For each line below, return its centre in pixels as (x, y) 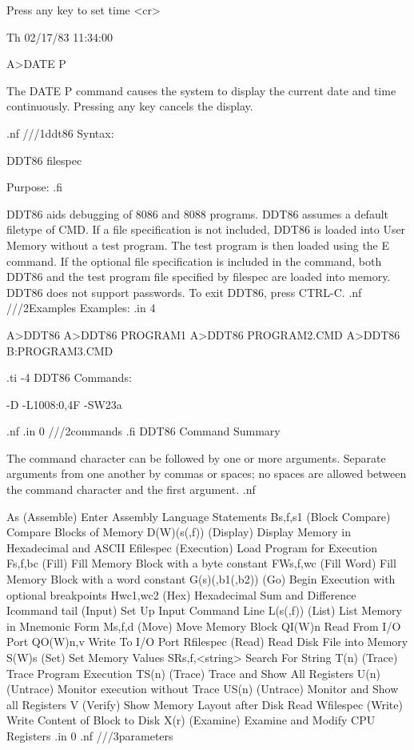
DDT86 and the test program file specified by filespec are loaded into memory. (199, 277)
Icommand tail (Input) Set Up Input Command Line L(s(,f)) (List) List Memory (204, 610)
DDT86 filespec (44, 160)
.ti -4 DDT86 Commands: (69, 377)
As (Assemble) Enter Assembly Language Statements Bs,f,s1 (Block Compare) (199, 516)
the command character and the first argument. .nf (131, 489)
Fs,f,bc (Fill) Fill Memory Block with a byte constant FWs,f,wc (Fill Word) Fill (201, 563)
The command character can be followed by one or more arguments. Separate (196, 457)
